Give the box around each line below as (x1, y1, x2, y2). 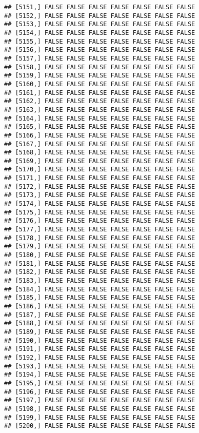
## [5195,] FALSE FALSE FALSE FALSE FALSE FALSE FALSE (4, 379, 195, 387)
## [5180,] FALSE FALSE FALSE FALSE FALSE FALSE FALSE (4, 251, 195, 259)
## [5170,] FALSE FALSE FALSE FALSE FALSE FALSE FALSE (4, 166, 195, 173)
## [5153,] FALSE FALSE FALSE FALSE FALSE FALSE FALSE (4, 21, 195, 28)
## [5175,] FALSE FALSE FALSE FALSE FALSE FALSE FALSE (4, 208, 195, 216)
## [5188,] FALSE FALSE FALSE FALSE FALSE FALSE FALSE (4, 320, 195, 327)
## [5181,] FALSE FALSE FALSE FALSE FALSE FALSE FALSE (4, 260, 195, 267)
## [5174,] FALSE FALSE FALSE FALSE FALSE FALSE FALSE (4, 200, 195, 208)
